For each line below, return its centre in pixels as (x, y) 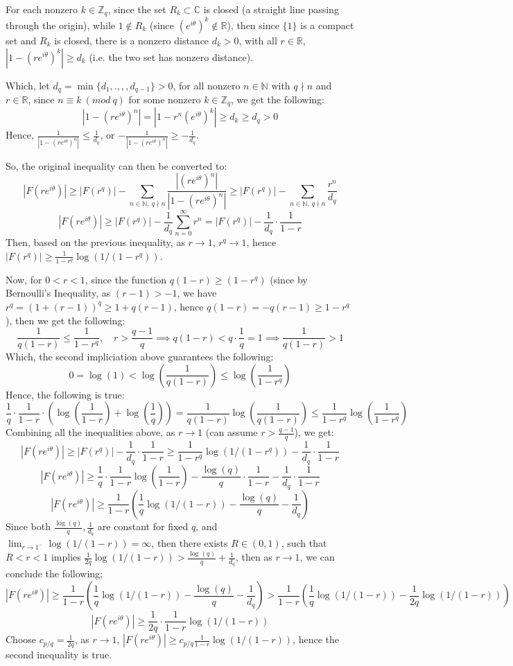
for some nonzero (165, 99)
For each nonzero (42, 9)
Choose (21, 639)
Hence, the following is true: (65, 394)
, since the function (125, 279)
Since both (28, 526)
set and (21, 40)
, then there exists (190, 543)
